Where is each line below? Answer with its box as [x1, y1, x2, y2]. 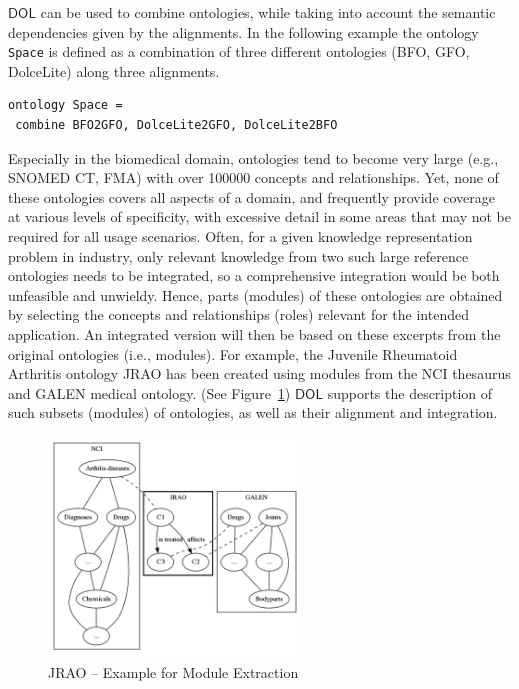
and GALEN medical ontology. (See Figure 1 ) [8, 382, 291, 403]
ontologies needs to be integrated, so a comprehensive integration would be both [8, 265, 500, 286]
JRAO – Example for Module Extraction [48, 662, 299, 683]
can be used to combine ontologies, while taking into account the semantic [40, 2, 496, 22]
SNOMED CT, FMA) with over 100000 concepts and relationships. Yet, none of [8, 167, 499, 188]
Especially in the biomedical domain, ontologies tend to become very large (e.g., [8, 147, 499, 168]
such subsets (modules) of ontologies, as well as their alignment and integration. [8, 402, 498, 423]
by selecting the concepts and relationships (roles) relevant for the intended [8, 304, 469, 325]
